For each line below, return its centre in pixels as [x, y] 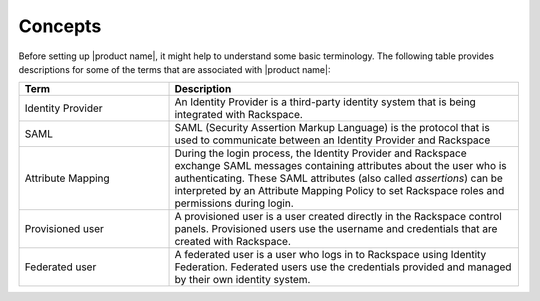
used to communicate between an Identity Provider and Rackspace [332, 140]
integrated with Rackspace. [239, 115]
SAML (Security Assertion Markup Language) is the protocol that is [332, 128]
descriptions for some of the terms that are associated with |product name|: [174, 69]
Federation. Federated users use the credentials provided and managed [343, 267]
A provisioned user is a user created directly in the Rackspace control [338, 217]
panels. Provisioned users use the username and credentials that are [336, 229]
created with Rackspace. [233, 242]
